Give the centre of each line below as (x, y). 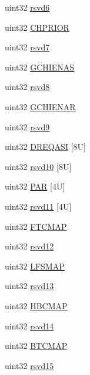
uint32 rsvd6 (27, 7)
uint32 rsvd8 (27, 87)
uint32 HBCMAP (36, 305)
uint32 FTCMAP (36, 226)
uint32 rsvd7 (27, 47)
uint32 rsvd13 (29, 286)
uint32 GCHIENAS (40, 67)
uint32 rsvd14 (29, 326)
